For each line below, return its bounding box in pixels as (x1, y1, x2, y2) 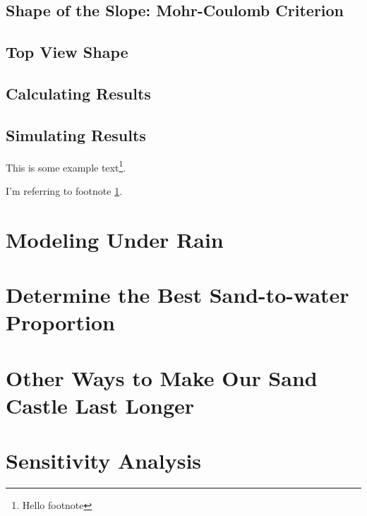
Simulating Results (6, 124, 146, 145)
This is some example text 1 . (6, 157, 126, 174)
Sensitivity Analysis (6, 446, 202, 475)
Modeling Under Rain (6, 224, 224, 253)
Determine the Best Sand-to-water (6, 280, 349, 308)
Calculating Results (6, 82, 151, 104)
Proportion (6, 308, 115, 337)
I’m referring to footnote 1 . (6, 183, 123, 198)
